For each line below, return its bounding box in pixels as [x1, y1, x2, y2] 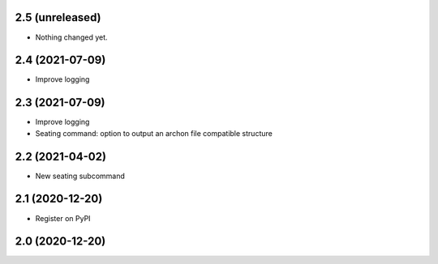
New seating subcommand [35, 171, 126, 181]
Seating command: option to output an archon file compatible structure [35, 128, 273, 138]
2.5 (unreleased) [15, 11, 101, 24]
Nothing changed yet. [35, 32, 109, 42]
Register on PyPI [35, 213, 91, 223]
